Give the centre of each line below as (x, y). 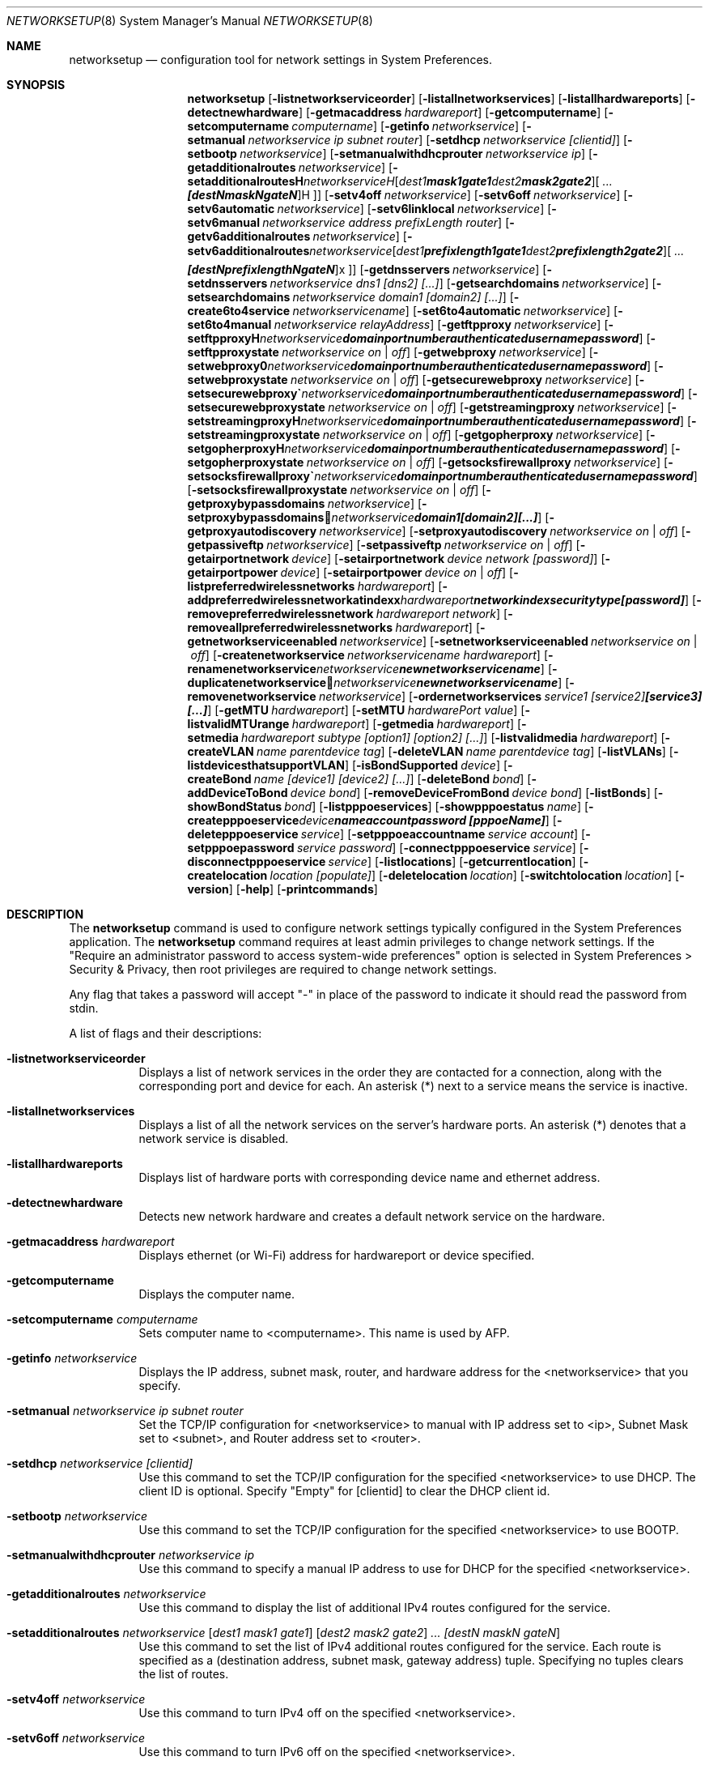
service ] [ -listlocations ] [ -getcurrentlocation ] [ (456, 861)
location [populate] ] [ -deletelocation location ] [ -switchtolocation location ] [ (475, 875)
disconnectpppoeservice (257, 861)
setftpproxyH (223, 338)
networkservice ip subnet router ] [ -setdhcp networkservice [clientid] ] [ (438, 140)
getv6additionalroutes (249, 236)
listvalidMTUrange (238, 724)
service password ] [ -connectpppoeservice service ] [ (440, 848)
